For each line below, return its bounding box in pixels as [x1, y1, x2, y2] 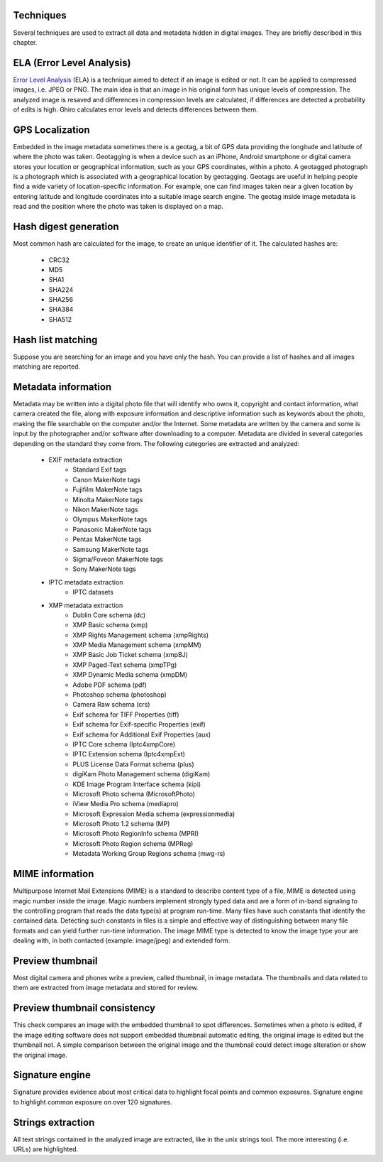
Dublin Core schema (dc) [72, 611, 146, 619]
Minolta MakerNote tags [72, 495, 143, 504]
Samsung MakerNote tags [72, 545, 149, 553]
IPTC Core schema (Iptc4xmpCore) [72, 739, 176, 749]
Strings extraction [13, 1116, 95, 1129]
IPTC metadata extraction [48, 577, 123, 586]
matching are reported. [13, 362, 81, 371]
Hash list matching [13, 334, 98, 346]
